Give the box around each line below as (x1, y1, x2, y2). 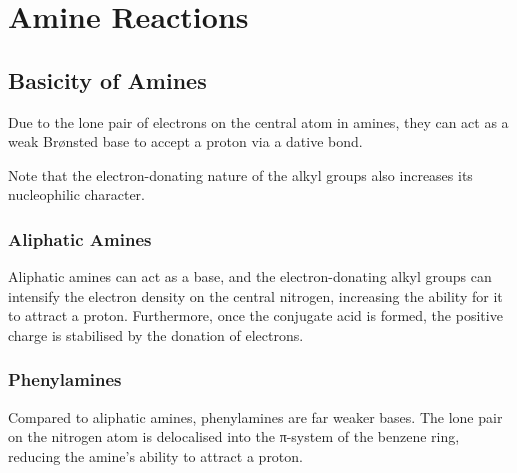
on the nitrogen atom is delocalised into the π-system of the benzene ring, (8, 426, 460, 447)
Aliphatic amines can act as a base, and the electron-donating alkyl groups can (8, 266, 492, 287)
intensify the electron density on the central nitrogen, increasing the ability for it (8, 285, 503, 306)
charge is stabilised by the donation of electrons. (8, 324, 304, 345)
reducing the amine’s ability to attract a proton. (8, 445, 303, 466)
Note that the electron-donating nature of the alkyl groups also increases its (8, 164, 473, 185)
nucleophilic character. (8, 184, 145, 205)
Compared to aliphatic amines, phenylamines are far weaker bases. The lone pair (8, 406, 503, 427)
